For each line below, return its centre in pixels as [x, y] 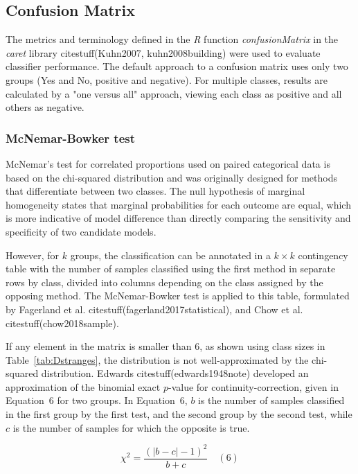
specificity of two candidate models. [81, 231]
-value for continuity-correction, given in [253, 386]
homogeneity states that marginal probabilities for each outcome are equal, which [178, 204]
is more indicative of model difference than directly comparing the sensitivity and [178, 218]
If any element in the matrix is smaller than [99, 346]
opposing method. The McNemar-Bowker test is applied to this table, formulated [178, 296]
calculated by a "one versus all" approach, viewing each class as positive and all [174, 93]
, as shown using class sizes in [262, 346]
